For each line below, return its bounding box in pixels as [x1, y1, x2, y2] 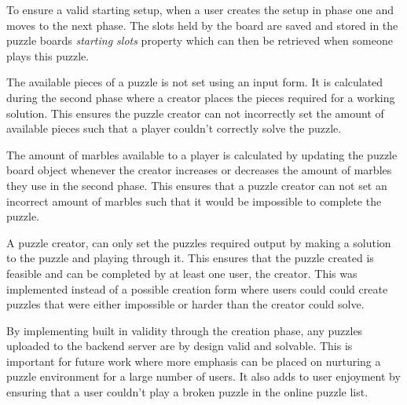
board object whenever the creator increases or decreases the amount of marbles [6, 162, 392, 178]
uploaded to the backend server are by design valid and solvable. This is [6, 337, 353, 354]
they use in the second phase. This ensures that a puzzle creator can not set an [6, 177, 387, 193]
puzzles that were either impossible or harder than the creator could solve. [6, 296, 365, 312]
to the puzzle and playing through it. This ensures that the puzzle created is [6, 250, 374, 266]
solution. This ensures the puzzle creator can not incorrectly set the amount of [6, 104, 384, 121]
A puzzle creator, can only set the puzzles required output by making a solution [6, 234, 391, 250]
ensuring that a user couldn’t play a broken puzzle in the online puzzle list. [6, 384, 368, 400]
